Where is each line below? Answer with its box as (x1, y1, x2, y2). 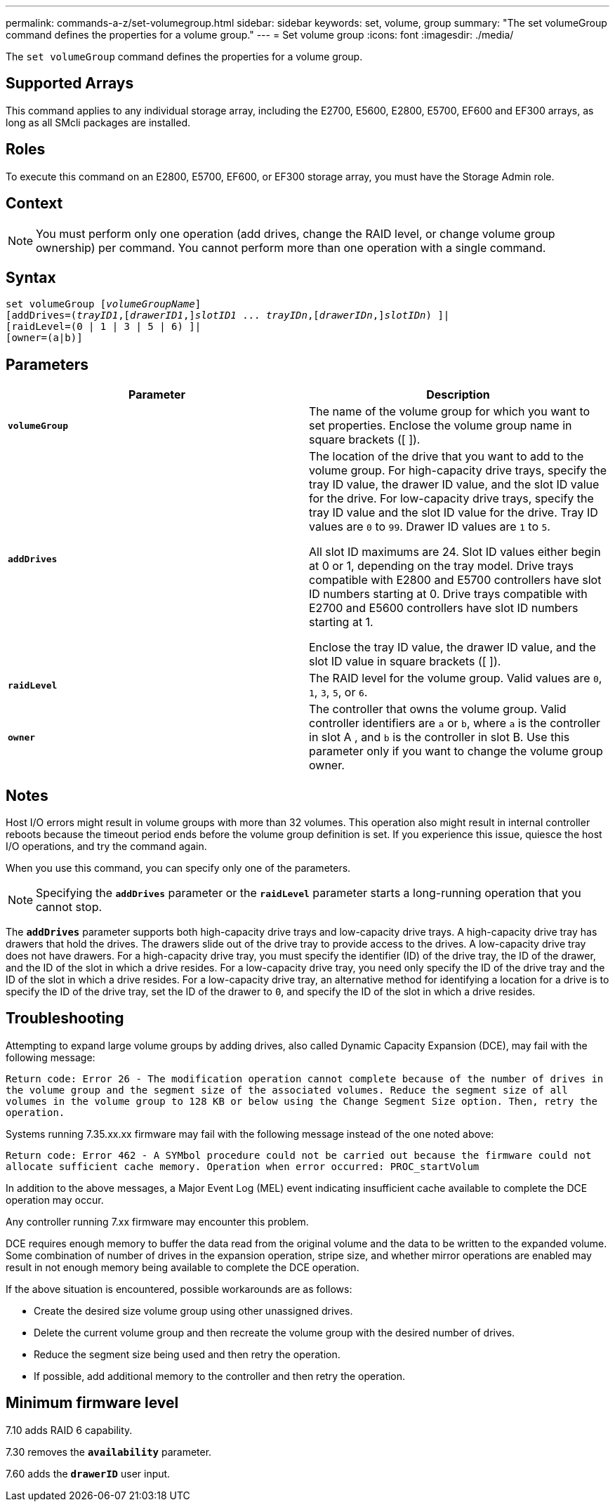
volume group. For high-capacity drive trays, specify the (309, 463, 607, 478)
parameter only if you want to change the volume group (309, 744, 603, 759)
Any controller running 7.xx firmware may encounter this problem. (6, 1215, 309, 1228)
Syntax (6, 268, 56, 286)
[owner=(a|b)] (6, 332, 83, 344)
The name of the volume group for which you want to (309, 404, 590, 419)
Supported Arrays (6, 74, 134, 93)
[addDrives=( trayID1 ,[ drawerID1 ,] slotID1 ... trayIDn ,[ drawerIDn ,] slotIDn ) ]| (6, 310, 450, 321)
